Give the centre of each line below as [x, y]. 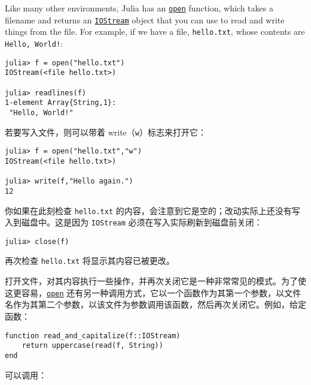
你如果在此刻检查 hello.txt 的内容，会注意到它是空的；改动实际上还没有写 [153, 210]
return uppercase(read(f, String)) [92, 346]
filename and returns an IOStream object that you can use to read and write [145, 19]
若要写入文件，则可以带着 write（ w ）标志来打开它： [106, 132]
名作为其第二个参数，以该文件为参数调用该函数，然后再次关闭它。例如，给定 [155, 304]
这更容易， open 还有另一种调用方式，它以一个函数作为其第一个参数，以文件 [153, 292]
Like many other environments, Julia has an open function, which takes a [139, 8]
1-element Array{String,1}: [61, 103]
